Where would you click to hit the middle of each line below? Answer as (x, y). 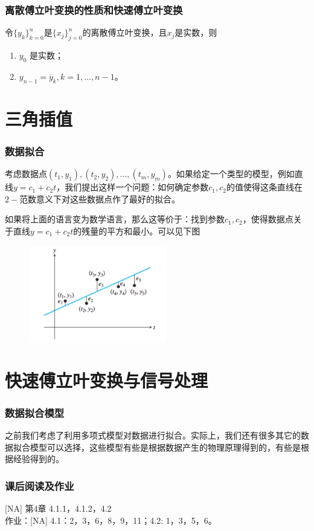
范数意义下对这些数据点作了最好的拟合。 (100, 198)
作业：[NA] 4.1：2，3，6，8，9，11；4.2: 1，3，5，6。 (111, 520)
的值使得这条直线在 (264, 187)
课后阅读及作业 (40, 485)
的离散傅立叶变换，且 (125, 32)
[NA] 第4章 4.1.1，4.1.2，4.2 (58, 508)
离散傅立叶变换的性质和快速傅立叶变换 (94, 9)
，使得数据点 (268, 219)
